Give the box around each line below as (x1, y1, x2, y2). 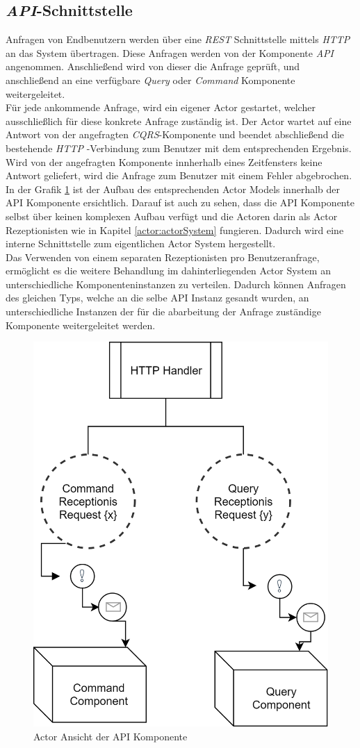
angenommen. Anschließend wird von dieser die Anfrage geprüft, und (6, 59, 300, 74)
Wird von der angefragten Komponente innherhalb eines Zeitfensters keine (6, 154, 322, 169)
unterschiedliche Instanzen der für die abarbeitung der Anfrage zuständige (6, 304, 321, 319)
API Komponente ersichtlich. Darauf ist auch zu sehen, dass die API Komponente (6, 195, 354, 210)
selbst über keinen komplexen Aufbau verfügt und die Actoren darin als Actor (6, 208, 338, 223)
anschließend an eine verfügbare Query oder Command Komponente (6, 72, 295, 87)
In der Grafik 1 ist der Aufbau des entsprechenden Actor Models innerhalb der (6, 181, 340, 196)
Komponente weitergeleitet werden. (6, 317, 156, 332)
